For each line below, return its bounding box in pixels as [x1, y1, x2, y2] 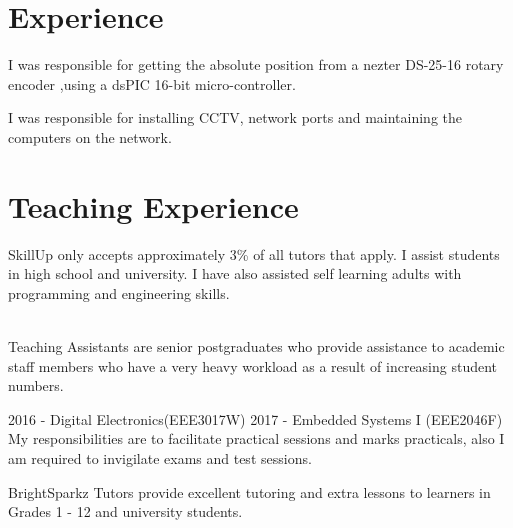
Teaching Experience [8, 185, 299, 226]
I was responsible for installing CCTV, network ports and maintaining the [8, 107, 463, 128]
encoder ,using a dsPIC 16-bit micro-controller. [8, 73, 296, 94]
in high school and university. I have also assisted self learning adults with [8, 263, 462, 284]
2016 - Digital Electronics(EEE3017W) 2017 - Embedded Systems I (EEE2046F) [8, 408, 503, 429]
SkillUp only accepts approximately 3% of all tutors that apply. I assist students [8, 243, 500, 264]
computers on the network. [8, 126, 172, 147]
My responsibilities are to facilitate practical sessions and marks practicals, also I [8, 428, 505, 449]
